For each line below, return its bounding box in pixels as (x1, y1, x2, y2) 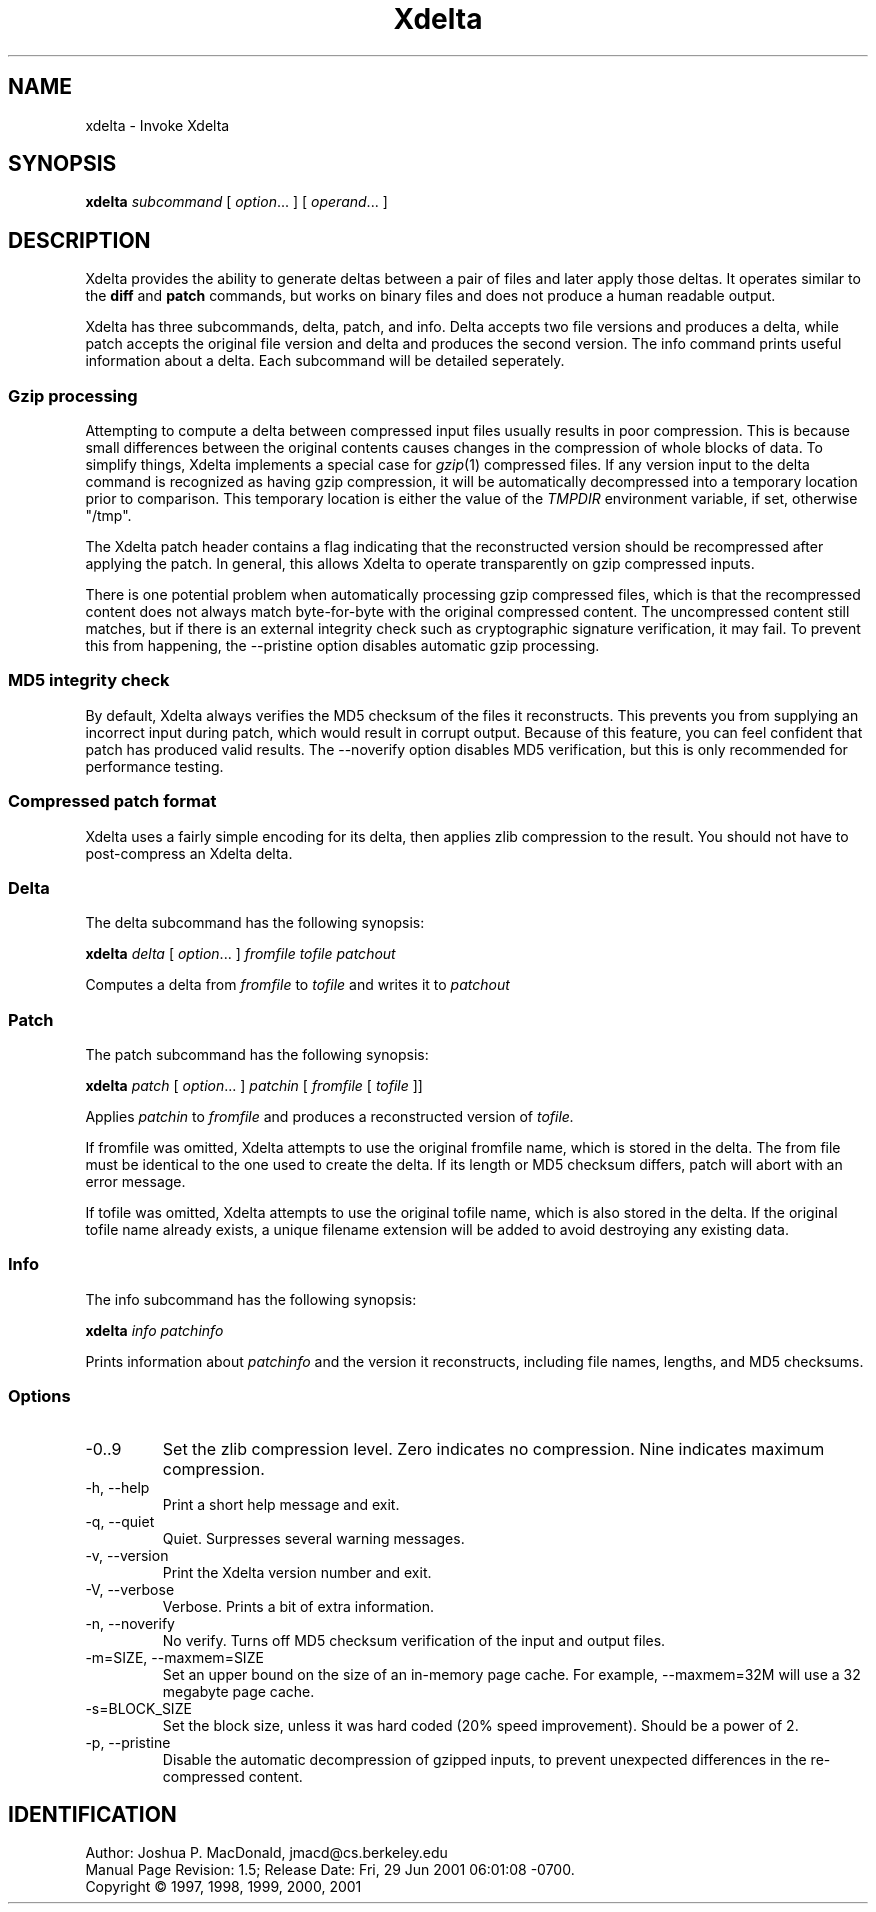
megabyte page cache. (162, 1682, 315, 1700)
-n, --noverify (85, 1614, 175, 1632)
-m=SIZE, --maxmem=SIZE (85, 1648, 264, 1666)
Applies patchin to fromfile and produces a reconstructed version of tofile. (85, 1108, 574, 1126)
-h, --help (85, 1478, 150, 1496)
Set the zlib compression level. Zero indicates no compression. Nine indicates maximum (162, 1438, 825, 1459)
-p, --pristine (85, 1733, 171, 1751)
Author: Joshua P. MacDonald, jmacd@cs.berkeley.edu (85, 1844, 448, 1862)
